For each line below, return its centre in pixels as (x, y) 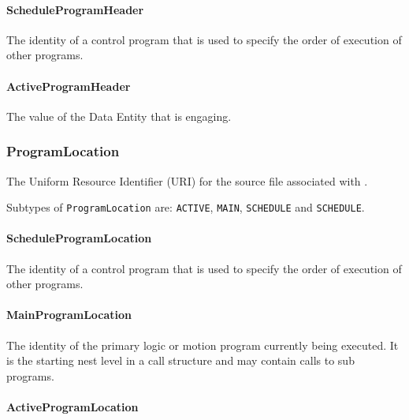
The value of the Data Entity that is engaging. (119, 116)
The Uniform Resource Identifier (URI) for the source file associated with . (187, 180)
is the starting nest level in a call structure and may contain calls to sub (180, 360)
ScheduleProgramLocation (79, 238)
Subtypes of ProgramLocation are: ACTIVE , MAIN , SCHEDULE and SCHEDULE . (186, 207)
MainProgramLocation (69, 315)
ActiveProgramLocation (73, 407)
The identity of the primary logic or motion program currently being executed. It (203, 345)
